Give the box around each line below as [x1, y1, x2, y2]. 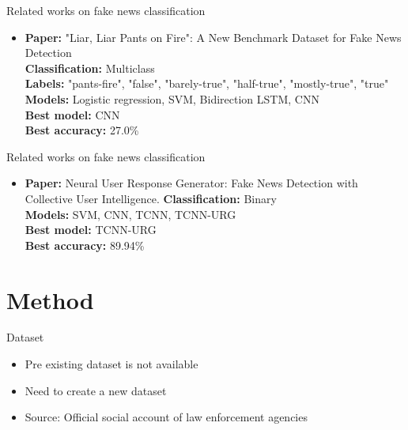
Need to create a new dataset [25, 382, 167, 398]
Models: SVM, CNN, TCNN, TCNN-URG [25, 206, 236, 222]
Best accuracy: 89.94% [25, 236, 145, 253]
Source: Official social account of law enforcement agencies [25, 409, 308, 425]
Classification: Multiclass [25, 59, 155, 76]
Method [6, 283, 94, 315]
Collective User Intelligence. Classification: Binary [25, 190, 277, 206]
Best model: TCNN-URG [25, 221, 157, 238]
